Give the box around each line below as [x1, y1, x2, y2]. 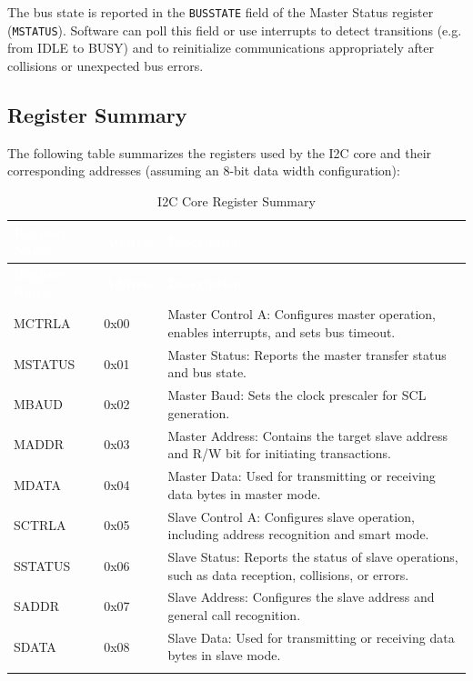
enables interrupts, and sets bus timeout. [167, 322, 396, 341]
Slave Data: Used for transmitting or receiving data [167, 627, 455, 646]
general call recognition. [167, 606, 301, 625]
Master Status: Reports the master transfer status [167, 345, 447, 364]
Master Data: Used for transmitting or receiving [167, 466, 436, 486]
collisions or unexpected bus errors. [7, 55, 204, 75]
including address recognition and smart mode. [167, 525, 429, 544]
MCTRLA [14, 314, 71, 333]
